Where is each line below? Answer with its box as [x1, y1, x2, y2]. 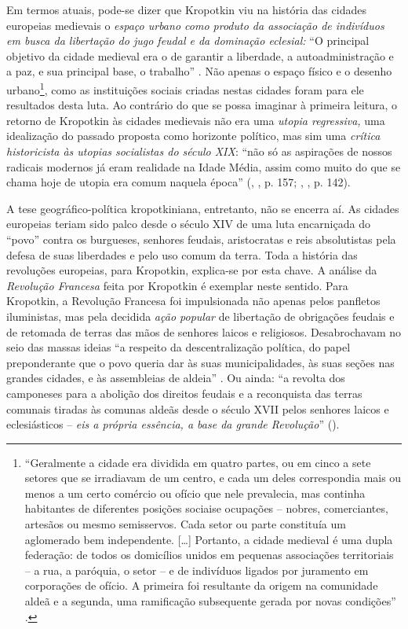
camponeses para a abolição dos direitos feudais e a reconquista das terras [6, 384, 362, 401]
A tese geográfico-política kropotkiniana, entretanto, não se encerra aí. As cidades [6, 200, 399, 216]
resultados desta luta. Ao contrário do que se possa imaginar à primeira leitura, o [6, 97, 398, 113]
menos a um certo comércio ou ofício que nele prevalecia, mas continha [24, 484, 366, 501]
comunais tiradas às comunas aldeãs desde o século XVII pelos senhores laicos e [6, 400, 389, 417]
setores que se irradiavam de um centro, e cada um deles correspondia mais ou [24, 469, 402, 486]
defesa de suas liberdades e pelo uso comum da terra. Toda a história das [6, 246, 358, 263]
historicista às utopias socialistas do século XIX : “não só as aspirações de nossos [6, 143, 392, 159]
